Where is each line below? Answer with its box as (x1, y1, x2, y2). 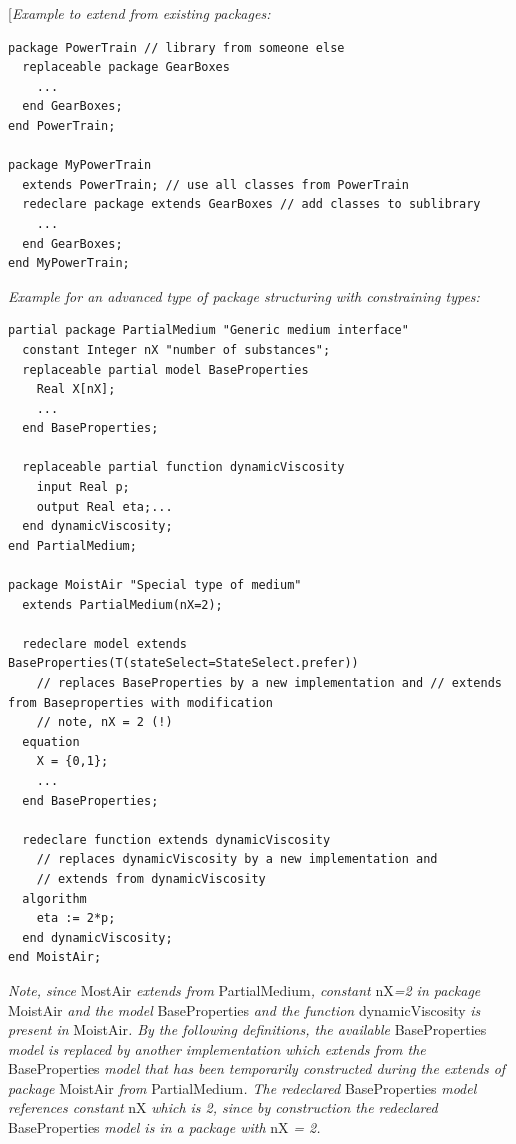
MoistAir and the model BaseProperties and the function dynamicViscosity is (8, 999, 481, 1020)
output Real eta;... (36, 499, 173, 514)
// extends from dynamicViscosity (36, 871, 266, 886)
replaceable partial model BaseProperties (22, 362, 309, 377)
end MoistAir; (8, 950, 102, 965)
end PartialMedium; (8, 538, 137, 553)
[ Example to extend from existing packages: (8, 3, 271, 23)
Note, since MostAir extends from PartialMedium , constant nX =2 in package (8, 979, 481, 1000)
